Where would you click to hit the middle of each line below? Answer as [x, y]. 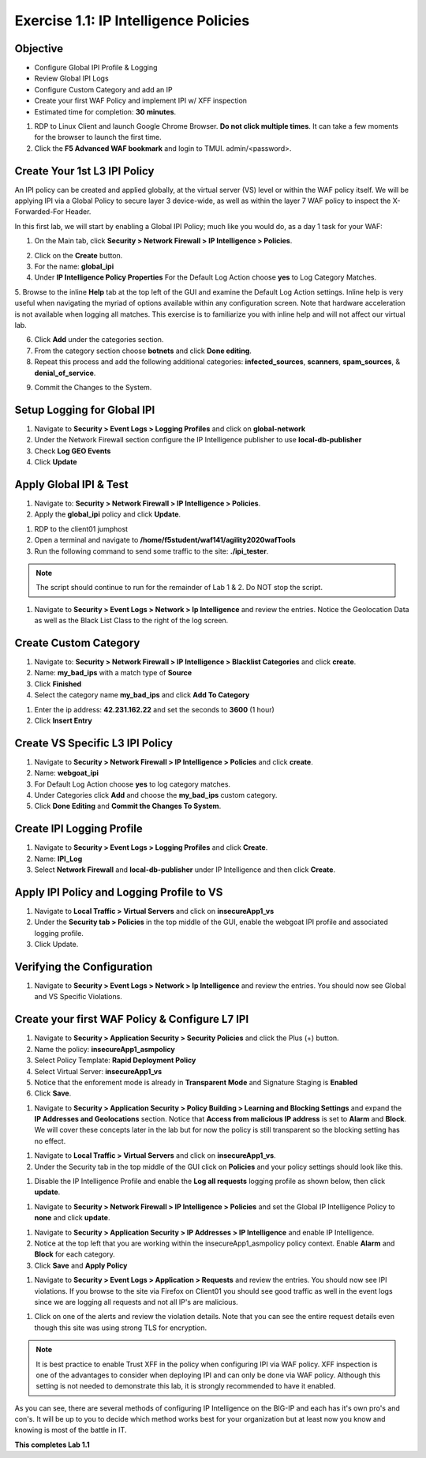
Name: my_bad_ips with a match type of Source [113, 673]
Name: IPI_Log [58, 859]
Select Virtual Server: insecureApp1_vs [98, 1071]
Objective [39, 49]
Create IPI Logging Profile [79, 829]
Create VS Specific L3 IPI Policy [94, 743]
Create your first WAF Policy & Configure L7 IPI [132, 1019]
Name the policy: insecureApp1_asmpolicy [105, 1049]
